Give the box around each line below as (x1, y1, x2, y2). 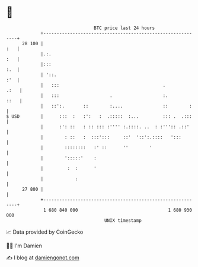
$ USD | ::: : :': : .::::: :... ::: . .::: (6, 113, 193, 120)
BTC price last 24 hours (94, 25, 155, 31)
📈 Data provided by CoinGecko (6, 228, 84, 235)
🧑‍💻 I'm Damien (6, 242, 43, 249)
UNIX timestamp (104, 217, 142, 224)
